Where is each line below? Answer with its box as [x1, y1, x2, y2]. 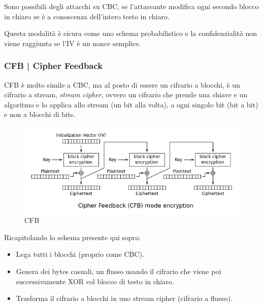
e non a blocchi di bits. [4, 109, 76, 120]
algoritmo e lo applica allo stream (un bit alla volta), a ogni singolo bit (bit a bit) [4, 99, 258, 109]
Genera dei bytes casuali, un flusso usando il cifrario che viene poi [16, 266, 221, 277]
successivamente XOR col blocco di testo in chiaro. [16, 276, 174, 286]
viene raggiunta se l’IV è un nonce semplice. [4, 37, 141, 48]
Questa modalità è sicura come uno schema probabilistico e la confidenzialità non [4, 28, 257, 39]
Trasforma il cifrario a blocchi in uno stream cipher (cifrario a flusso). [16, 293, 233, 303]
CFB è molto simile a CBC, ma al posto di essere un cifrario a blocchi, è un [4, 79, 240, 90]
